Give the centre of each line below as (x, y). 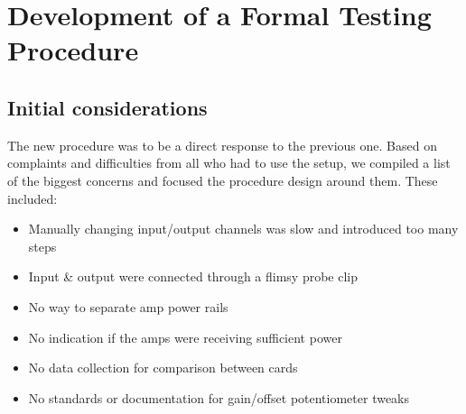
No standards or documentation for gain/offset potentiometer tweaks (219, 397)
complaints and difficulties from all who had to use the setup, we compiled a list (229, 163)
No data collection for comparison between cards (163, 368)
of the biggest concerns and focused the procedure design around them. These (223, 180)
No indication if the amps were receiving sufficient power (185, 337)
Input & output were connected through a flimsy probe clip (193, 276)
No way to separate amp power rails (128, 306)
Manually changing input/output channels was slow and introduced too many (243, 229)
